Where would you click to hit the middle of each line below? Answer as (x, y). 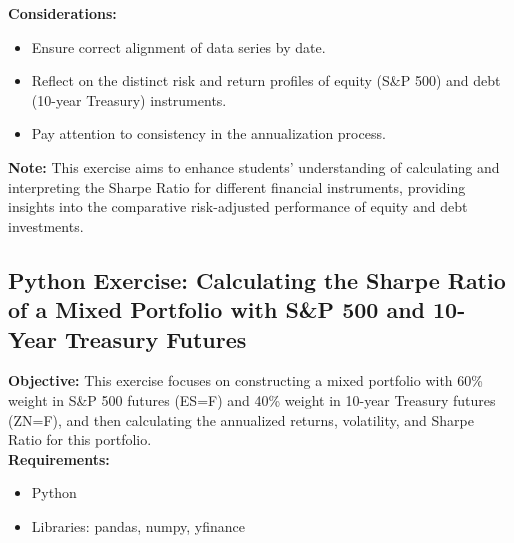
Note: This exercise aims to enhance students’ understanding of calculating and (254, 166)
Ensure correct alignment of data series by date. (178, 46)
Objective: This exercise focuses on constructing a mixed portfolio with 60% (245, 380)
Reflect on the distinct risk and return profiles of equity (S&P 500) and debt (266, 80)
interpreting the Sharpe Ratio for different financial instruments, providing (237, 186)
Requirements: (59, 458)
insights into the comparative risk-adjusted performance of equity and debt (238, 206)
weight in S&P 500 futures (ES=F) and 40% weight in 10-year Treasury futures (252, 399)
